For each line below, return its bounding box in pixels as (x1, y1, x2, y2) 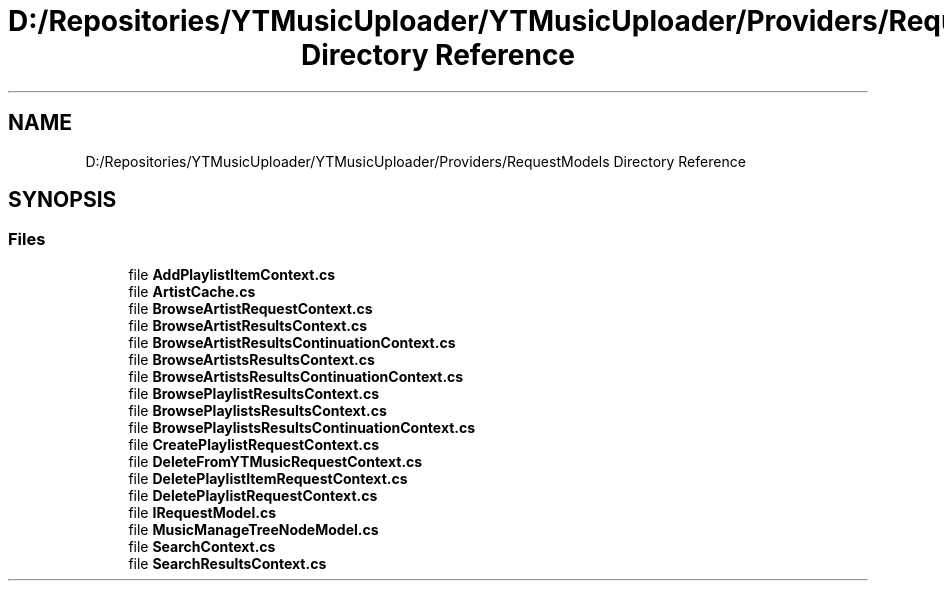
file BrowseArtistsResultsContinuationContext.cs (128, 367, 464, 385)
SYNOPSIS (8, 187, 117, 213)
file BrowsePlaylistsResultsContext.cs (128, 401, 387, 419)
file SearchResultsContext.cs (128, 554, 327, 572)
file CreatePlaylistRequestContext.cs (128, 435, 380, 453)
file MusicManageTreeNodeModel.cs (128, 520, 379, 538)
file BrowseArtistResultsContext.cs (128, 316, 368, 334)
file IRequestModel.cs (128, 503, 276, 521)
